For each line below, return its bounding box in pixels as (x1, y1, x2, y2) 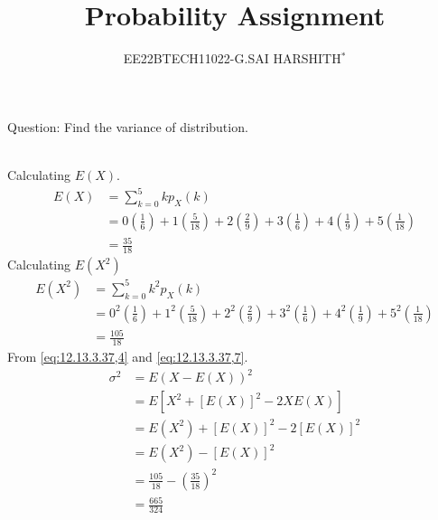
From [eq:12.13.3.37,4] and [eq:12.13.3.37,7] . (7, 347, 248, 366)
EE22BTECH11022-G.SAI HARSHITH (123, 49, 341, 68)
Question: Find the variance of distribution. (7, 117, 248, 136)
